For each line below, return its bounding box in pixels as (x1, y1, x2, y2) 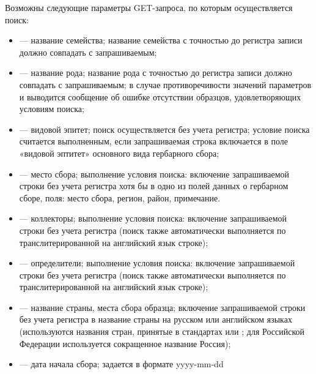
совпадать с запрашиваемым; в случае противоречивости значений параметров (19, 78, 312, 91)
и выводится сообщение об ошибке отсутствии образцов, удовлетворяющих (19, 90, 301, 103)
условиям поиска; (19, 102, 84, 115)
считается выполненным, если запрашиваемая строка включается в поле (19, 135, 288, 148)
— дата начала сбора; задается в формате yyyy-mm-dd (19, 357, 224, 370)
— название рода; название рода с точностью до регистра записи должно (19, 66, 292, 79)
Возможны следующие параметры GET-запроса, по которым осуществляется (5, 1, 293, 13)
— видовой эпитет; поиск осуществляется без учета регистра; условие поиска (19, 122, 310, 135)
